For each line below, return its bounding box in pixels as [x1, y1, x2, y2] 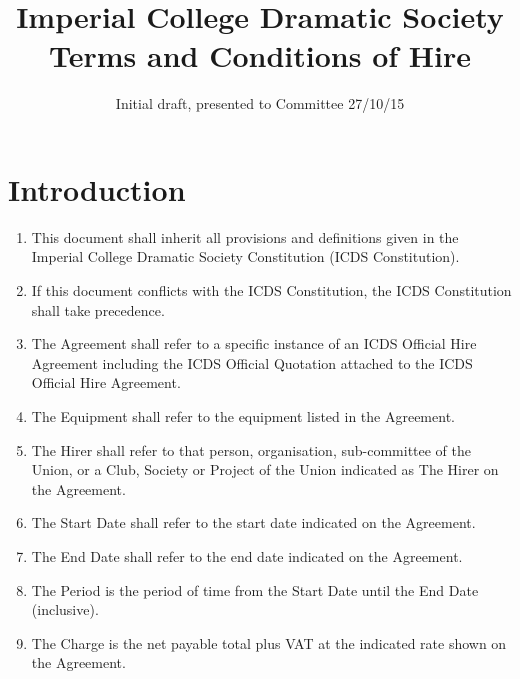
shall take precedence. [31, 299, 165, 320]
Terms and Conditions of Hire [49, 35, 471, 76]
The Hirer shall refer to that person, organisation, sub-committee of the [31, 439, 472, 460]
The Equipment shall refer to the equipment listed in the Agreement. [31, 406, 455, 426]
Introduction [8, 168, 186, 209]
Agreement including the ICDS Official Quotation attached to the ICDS [31, 352, 473, 373]
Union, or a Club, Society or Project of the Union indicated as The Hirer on [31, 459, 499, 480]
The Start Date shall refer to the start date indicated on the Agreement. [31, 512, 476, 533]
